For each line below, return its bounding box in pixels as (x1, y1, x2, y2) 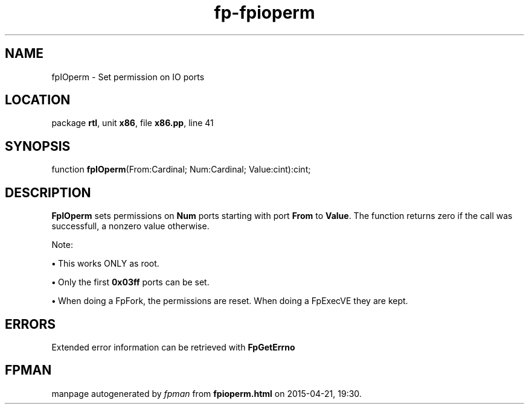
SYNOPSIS (5, 138, 71, 154)
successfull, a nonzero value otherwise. (51, 221, 210, 232)
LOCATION (5, 92, 71, 108)
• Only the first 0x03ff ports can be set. (51, 277, 210, 288)
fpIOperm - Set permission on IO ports (51, 71, 205, 82)
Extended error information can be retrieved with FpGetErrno (51, 341, 295, 352)
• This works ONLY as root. (51, 258, 159, 269)
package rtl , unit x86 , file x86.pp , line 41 (51, 118, 214, 128)
